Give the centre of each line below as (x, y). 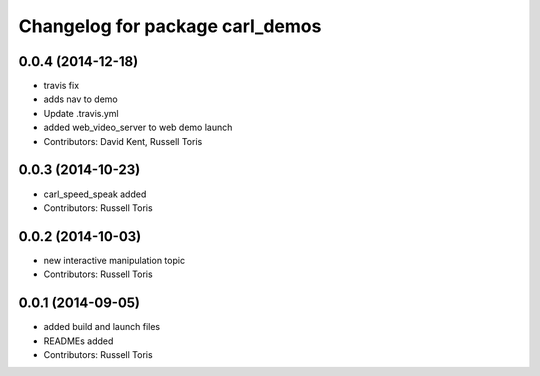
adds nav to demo (81, 99)
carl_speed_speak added (95, 194)
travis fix (61, 86)
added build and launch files (101, 327)
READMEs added (78, 341)
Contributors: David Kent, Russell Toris (123, 141)
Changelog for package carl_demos (170, 26)
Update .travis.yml (81, 113)
